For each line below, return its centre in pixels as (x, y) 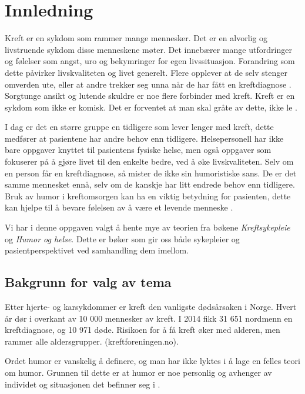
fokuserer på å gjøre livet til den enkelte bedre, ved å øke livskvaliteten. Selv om (149, 161)
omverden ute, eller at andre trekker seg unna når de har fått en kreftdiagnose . (148, 84)
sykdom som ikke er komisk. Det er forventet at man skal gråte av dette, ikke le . (151, 107)
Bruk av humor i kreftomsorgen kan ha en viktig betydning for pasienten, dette (148, 196)
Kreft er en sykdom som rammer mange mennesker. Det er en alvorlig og (136, 38)
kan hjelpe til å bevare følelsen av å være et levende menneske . (119, 207)
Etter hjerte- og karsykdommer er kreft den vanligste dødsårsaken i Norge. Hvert (151, 307)
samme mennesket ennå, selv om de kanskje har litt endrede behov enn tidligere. (150, 184)
